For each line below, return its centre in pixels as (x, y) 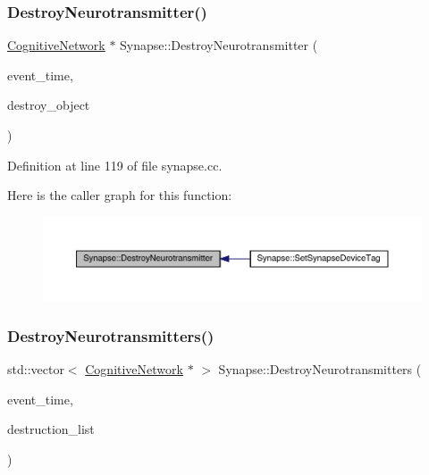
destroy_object (49, 105)
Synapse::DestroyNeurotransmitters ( (320, 369)
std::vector (36, 369)
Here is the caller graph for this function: (120, 195)
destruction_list (51, 429)
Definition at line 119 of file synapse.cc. (115, 165)
